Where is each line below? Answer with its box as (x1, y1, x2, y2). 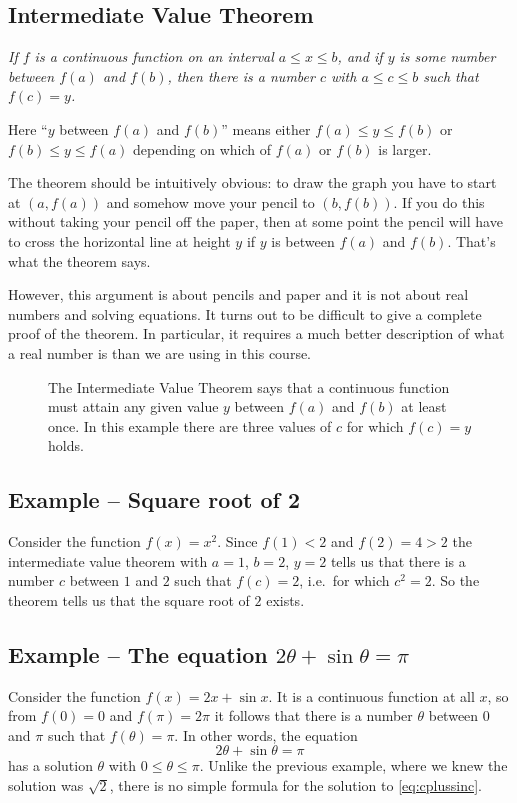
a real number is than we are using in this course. (8, 342, 312, 363)
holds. (48, 435, 84, 456)
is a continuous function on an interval (34, 46, 274, 67)
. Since (217, 531, 258, 552)
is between (271, 230, 335, 251)
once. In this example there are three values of (48, 415, 332, 436)
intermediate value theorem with (8, 550, 208, 571)
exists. (266, 589, 305, 610)
